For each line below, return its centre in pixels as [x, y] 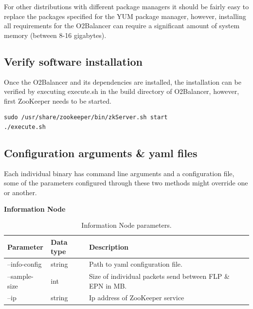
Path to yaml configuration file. [136, 264]
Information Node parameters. [126, 225]
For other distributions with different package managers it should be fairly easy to [126, 6]
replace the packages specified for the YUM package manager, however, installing [125, 16]
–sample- [20, 276]
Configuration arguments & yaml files [101, 153]
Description [108, 246]
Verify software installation [73, 61]
